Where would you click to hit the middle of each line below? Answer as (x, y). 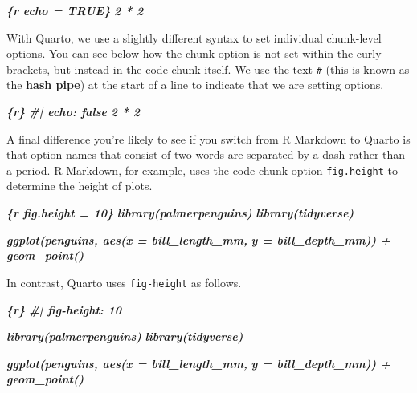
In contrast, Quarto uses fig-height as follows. (124, 282)
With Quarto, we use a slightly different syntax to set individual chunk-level (194, 37)
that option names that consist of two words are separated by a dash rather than (206, 154)
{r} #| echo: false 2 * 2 (74, 112)
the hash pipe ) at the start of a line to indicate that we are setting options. (195, 85)
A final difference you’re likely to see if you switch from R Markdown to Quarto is (208, 138)
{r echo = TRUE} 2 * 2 (75, 10)
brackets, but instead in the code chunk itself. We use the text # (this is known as (208, 69)
